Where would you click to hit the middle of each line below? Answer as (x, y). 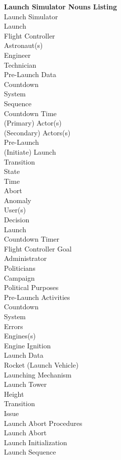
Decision (17, 220)
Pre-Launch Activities (37, 297)
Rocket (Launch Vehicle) (41, 364)
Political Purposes (31, 287)
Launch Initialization (36, 442)
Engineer (17, 55)
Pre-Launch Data (30, 74)
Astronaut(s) (23, 45)
